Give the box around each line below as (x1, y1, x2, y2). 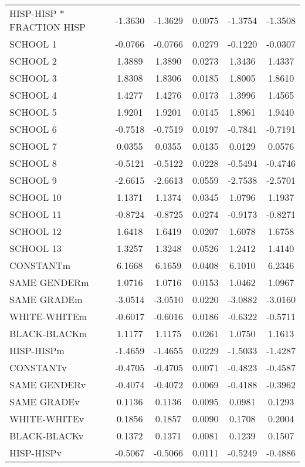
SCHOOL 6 (9, 122, 57, 136)
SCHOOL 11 (9, 207, 62, 221)
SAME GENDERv (9, 378, 86, 391)
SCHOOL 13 (9, 241, 62, 255)
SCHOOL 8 (9, 156, 57, 170)
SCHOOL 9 (9, 173, 57, 187)
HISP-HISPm (9, 344, 65, 357)
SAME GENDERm (9, 276, 89, 289)
